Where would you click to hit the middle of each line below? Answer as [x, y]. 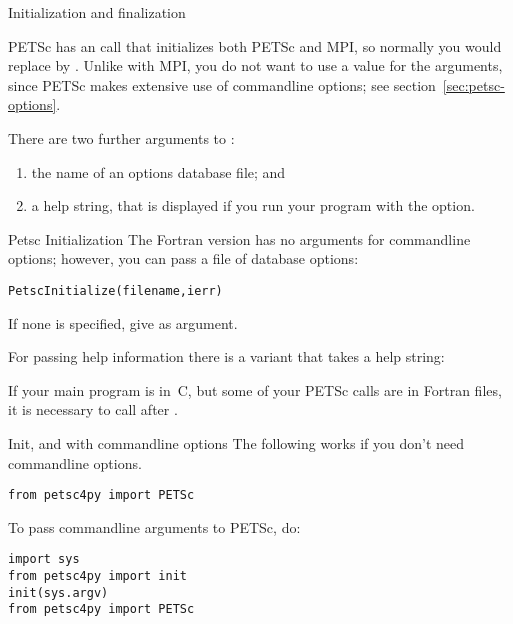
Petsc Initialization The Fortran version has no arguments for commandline [239, 238]
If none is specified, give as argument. [123, 322]
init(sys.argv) [58, 592]
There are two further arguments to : [121, 137]
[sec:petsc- [473, 84]
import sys [44, 559]
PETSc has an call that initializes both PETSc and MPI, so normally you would [255, 45]
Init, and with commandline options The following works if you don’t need [236, 442]
